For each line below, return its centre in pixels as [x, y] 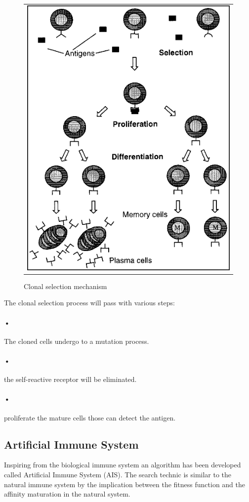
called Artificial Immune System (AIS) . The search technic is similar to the [118, 474]
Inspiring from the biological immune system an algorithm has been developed [123, 465]
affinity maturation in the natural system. [67, 494]
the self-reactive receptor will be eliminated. [70, 379]
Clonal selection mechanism [65, 286]
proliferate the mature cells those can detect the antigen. [90, 417]
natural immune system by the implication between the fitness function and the [125, 484]
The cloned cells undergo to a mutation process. [77, 341]
